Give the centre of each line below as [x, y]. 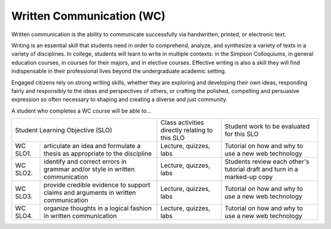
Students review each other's [267, 162]
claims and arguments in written [90, 193]
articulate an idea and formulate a [92, 146]
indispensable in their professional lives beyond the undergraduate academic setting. [119, 71]
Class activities [182, 122]
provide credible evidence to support [97, 185]
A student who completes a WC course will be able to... [81, 111]
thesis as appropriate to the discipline [98, 154]
